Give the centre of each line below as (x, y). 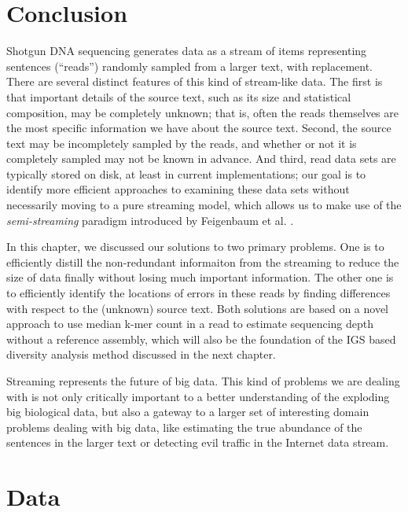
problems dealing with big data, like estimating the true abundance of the (184, 427)
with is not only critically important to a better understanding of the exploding (198, 396)
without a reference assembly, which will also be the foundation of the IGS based (201, 339)
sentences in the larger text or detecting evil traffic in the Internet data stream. (198, 442)
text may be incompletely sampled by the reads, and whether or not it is (182, 143)
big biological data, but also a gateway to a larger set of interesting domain (188, 412)
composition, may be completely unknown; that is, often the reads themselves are (202, 112)
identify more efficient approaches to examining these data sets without (178, 189)
